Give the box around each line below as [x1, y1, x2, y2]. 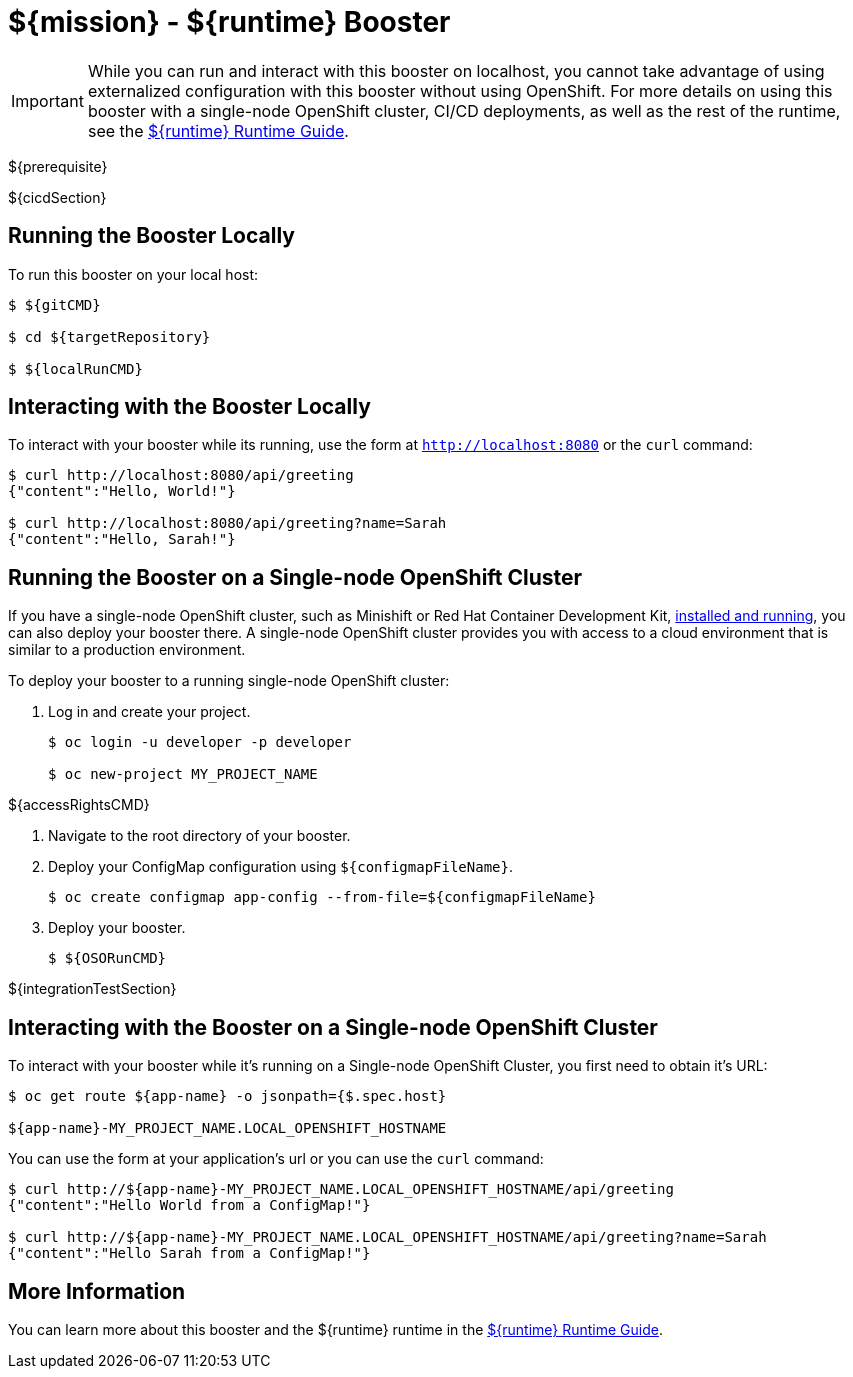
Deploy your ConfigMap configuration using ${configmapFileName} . [48, 858, 513, 876]
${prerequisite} [8, 157, 108, 175]
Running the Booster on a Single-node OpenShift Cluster [8, 564, 583, 590]
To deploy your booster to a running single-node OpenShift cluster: [8, 672, 450, 690]
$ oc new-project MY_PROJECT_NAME [48, 766, 318, 783]
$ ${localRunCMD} [8, 360, 143, 377]
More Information [8, 1278, 186, 1304]
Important [11, 90, 84, 111]
